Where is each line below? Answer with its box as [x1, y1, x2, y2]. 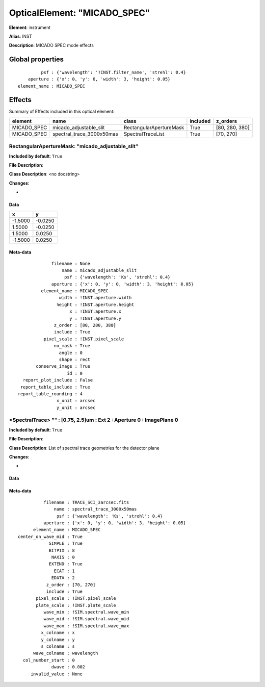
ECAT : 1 [54, 568, 75, 574]
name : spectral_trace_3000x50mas [54, 507, 137, 512]
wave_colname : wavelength [33, 650, 98, 656]
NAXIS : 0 [51, 554, 75, 560]
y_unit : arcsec [56, 405, 96, 410]
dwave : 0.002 [51, 664, 85, 670]
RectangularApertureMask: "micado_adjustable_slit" [9, 143, 138, 150]
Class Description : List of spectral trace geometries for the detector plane [9, 445, 159, 451]
